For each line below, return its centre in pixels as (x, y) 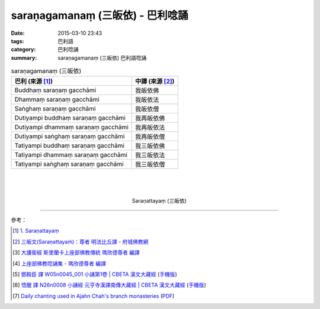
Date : (18, 33)
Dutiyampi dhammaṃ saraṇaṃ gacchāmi (71, 127)
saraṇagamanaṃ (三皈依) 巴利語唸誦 (102, 58)
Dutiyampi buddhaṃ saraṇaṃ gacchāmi (70, 118)
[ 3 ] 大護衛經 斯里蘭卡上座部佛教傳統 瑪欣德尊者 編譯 (76, 253)
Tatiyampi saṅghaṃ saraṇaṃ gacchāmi (69, 164)
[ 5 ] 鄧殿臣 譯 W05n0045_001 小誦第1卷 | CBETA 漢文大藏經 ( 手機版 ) (95, 274)
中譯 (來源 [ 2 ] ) (155, 82)
